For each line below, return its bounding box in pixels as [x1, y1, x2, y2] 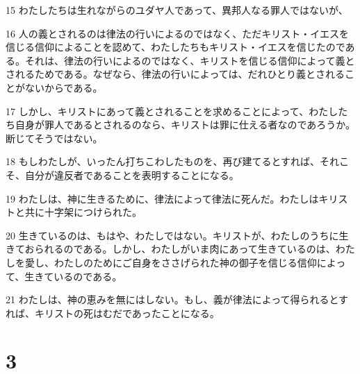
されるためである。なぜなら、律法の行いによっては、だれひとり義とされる [6, 67, 345, 81]
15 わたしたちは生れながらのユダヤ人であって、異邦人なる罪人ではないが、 [6, 3, 348, 17]
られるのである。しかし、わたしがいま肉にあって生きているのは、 [34, 241, 336, 256]
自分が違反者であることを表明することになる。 [24, 167, 239, 182]
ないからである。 [24, 80, 103, 94]
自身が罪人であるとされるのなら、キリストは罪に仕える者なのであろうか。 [15, 117, 356, 132]
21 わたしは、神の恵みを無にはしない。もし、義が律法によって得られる [6, 292, 329, 307]
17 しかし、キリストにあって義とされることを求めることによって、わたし [6, 103, 338, 118]
